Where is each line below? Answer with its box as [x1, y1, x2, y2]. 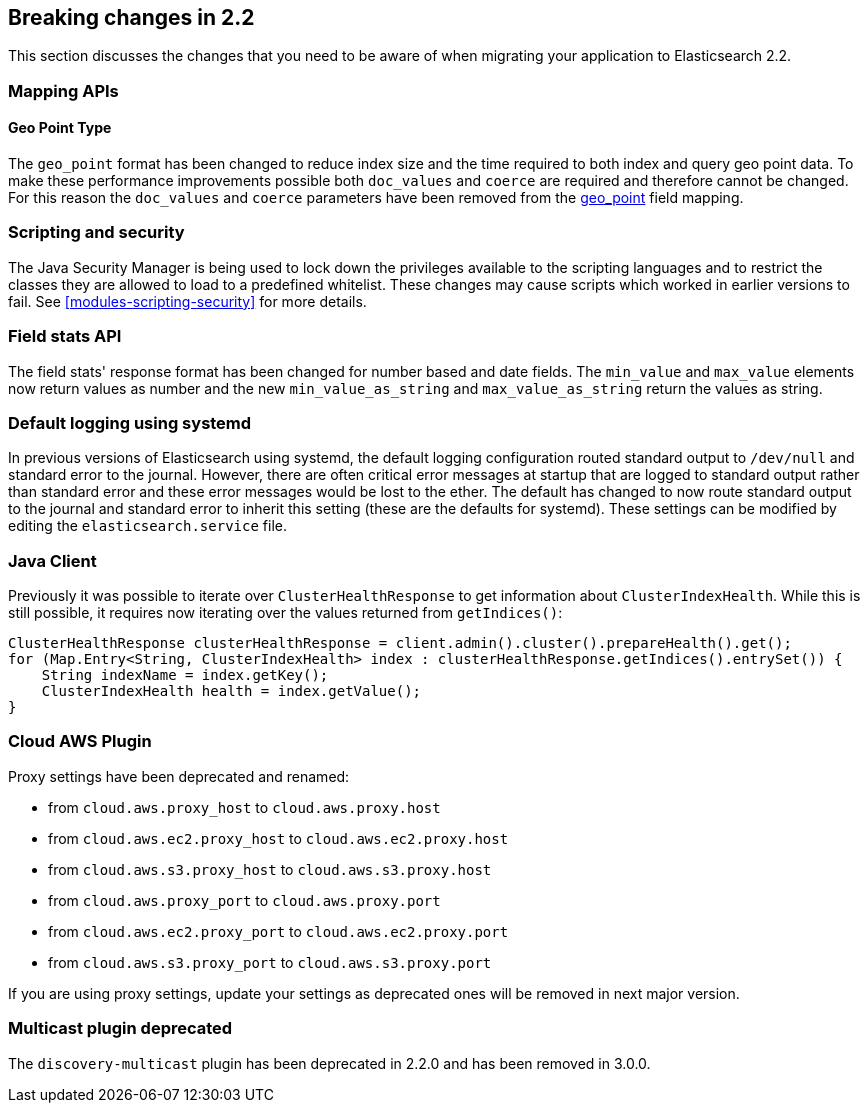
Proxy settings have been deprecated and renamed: [8, 767, 350, 785]
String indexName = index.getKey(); [41, 667, 329, 684]
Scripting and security [8, 222, 185, 243]
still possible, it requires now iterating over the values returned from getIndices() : [8, 604, 563, 622]
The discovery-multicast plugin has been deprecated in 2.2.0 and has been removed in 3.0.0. [8, 1054, 651, 1072]
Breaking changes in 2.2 [8, 5, 255, 30]
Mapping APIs [8, 80, 119, 101]
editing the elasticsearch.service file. [8, 517, 287, 535]
